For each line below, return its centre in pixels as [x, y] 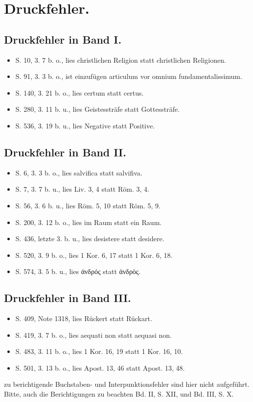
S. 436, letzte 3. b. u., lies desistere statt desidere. [90, 239]
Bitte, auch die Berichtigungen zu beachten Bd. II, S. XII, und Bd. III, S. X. [119, 394]
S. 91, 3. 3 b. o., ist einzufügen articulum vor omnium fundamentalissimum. [129, 76]
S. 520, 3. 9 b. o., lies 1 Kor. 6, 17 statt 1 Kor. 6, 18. [94, 255]
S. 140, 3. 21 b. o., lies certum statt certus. [80, 92]
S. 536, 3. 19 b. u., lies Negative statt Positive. [85, 125]
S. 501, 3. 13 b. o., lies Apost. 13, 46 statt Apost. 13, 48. [100, 367]
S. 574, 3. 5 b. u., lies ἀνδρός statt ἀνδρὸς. [78, 271]
